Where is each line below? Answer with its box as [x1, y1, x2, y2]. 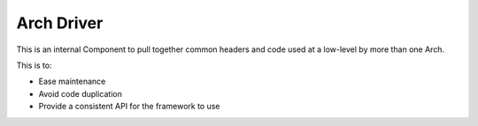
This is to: [16, 60, 52, 70]
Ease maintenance [38, 76, 106, 87]
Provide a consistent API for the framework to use [38, 101, 220, 112]
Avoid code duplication [38, 88, 123, 99]
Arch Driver [16, 13, 104, 33]
